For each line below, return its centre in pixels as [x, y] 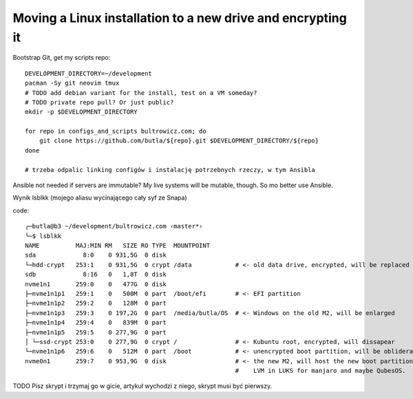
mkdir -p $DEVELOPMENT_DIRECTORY [81, 112]
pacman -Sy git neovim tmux [72, 83]
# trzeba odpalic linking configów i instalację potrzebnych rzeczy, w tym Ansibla [170, 170]
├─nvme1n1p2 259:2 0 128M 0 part [96, 303]
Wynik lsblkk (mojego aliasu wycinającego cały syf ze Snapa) [100, 198]
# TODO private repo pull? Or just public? [99, 102]
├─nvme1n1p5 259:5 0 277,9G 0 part [96, 332]
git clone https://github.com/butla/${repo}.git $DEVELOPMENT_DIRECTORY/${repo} [179, 141]
